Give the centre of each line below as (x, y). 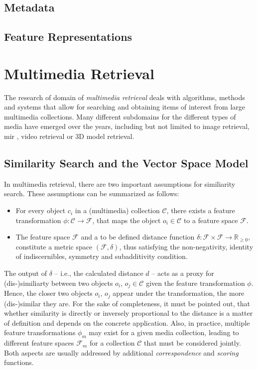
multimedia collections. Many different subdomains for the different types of (120, 116)
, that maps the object (127, 220)
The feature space (43, 237)
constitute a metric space (54, 246)
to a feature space (211, 220)
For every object (41, 210)
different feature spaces (39, 343)
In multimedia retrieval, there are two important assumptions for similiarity (120, 184)
